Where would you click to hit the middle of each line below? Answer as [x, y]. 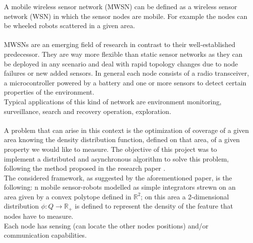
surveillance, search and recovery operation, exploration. [88, 111]
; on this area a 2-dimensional [185, 196]
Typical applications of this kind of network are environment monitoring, [113, 101]
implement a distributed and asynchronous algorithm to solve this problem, [117, 158]
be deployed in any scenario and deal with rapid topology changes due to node [121, 63]
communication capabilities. [45, 235]
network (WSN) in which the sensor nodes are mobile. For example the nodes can [126, 16]
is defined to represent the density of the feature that [154, 206]
